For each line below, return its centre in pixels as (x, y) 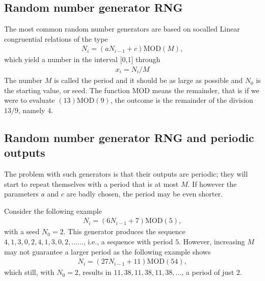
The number (23, 80)
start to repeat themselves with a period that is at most (91, 184)
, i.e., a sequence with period (128, 242)
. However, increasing (212, 242)
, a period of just (208, 272)
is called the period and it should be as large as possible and (149, 80)
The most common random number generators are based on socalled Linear (122, 29)
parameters (21, 194)
